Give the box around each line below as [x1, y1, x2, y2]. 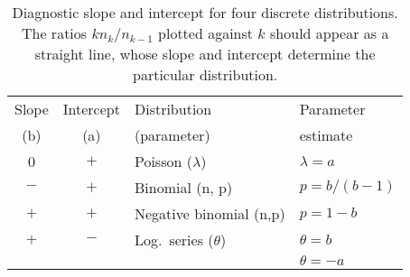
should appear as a [270, 23, 389, 43]
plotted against [158, 23, 254, 43]
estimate [299, 125, 353, 145]
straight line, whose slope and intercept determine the [34, 43, 376, 64]
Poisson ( [134, 151, 192, 171]
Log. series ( [134, 229, 214, 250]
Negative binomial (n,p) [134, 203, 285, 224]
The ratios [21, 23, 88, 43]
